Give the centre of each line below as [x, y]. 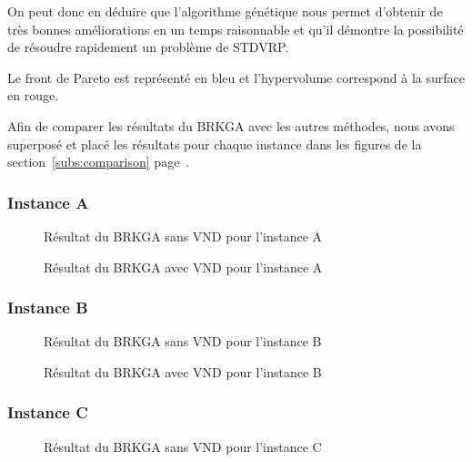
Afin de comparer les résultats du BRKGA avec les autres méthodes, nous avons [231, 125]
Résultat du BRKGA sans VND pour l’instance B [183, 341]
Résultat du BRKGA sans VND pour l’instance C [183, 446]
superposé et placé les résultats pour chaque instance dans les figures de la [215, 144]
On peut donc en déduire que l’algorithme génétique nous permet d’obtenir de [225, 11]
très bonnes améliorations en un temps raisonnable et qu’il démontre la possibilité [236, 29]
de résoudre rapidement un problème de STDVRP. [148, 47]
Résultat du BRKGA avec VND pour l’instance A [183, 267]
